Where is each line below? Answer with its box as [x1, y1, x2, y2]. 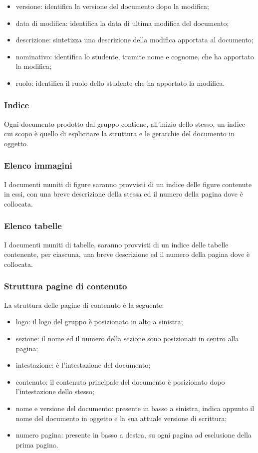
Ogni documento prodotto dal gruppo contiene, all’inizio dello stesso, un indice [4, 118, 245, 129]
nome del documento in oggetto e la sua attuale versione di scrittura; [15, 413, 227, 423]
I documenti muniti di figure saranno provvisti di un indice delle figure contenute [4, 179, 252, 189]
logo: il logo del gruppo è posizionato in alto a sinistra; [15, 316, 183, 327]
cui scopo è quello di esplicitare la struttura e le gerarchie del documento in [4, 128, 235, 139]
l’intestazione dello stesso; [15, 386, 94, 397]
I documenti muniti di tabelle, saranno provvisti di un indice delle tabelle [4, 239, 229, 249]
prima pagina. [15, 439, 58, 450]
